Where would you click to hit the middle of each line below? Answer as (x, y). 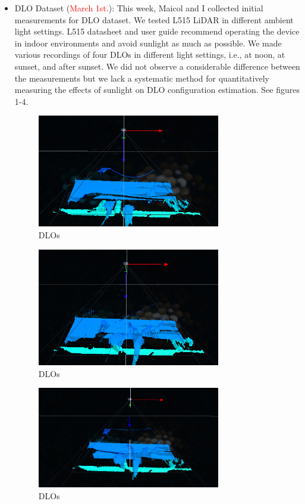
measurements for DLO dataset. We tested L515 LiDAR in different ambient (154, 19)
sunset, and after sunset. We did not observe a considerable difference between (157, 66)
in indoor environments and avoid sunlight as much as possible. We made (148, 43)
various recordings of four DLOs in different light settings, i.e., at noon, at (150, 55)
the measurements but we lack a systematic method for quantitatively (142, 78)
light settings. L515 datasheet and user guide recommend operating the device (157, 31)
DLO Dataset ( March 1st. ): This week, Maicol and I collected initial (139, 8)
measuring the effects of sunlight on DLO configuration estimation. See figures (157, 90)
